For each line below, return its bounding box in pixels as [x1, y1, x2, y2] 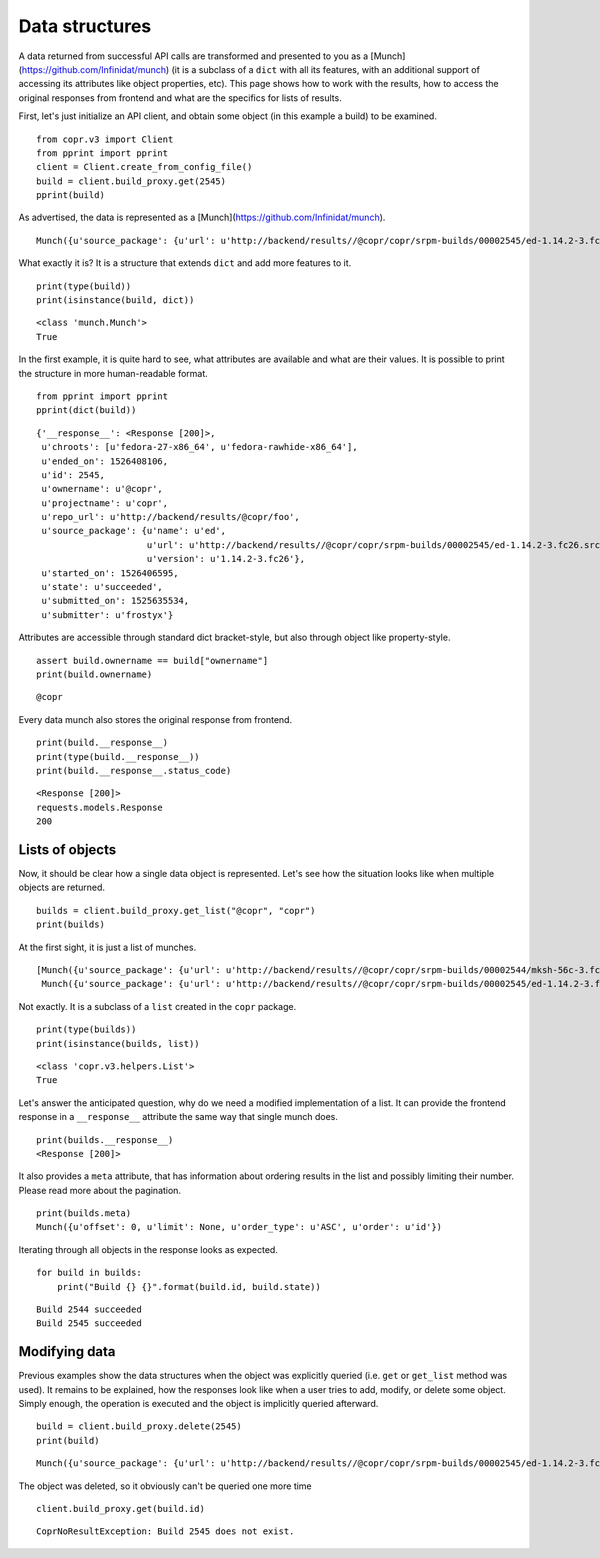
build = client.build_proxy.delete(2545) [36, 1421, 242, 1432]
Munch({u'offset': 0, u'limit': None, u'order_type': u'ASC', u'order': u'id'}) [36, 1221, 443, 1233]
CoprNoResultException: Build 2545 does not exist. [36, 1526, 295, 1537]
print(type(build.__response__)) [36, 751, 200, 762]
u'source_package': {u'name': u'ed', [41, 525, 227, 537]
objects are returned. [18, 881, 105, 894]
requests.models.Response [36, 801, 164, 813]
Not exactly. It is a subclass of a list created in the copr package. [18, 1000, 297, 1012]
